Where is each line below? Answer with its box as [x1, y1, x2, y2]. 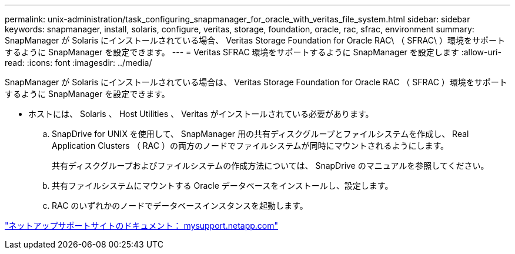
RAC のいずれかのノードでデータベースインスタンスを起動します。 [52, 200, 308, 210]
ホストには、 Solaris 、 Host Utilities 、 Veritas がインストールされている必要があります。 [28, 109, 374, 119]
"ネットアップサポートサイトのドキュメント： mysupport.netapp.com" [5, 220, 278, 230]
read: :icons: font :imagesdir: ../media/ [5, 58, 152, 68]
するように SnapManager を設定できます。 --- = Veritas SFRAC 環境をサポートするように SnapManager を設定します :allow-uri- [5, 47, 501, 57]
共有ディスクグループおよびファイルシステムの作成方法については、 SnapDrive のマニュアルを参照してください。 [52, 161, 489, 171]
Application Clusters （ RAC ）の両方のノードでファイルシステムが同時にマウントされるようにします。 [52, 141, 449, 151]
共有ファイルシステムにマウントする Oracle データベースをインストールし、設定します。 [52, 181, 393, 190]
